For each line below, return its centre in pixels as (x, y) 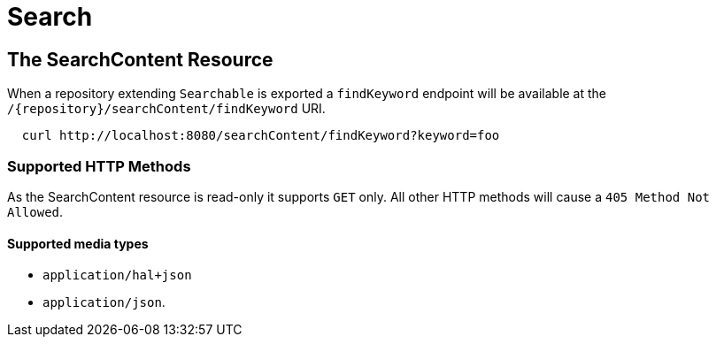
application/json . (104, 302)
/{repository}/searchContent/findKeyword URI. (166, 109)
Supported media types (78, 243)
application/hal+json (117, 275)
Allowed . (35, 211)
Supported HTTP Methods (99, 166)
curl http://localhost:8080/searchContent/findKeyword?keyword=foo (261, 136)
